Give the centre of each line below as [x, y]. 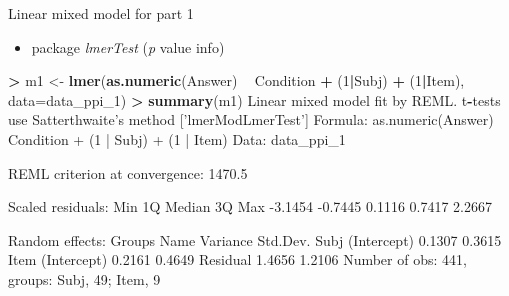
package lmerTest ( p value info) [128, 46]
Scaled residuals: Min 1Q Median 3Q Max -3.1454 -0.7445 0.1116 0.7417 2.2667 [250, 206]
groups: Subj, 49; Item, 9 [84, 278]
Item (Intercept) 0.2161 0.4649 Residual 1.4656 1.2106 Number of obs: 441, [237, 259]
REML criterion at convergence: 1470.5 [128, 172]
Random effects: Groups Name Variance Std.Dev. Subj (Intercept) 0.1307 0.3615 [255, 239]
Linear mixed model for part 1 [101, 13]
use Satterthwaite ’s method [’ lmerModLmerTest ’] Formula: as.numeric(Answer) [251, 119]
